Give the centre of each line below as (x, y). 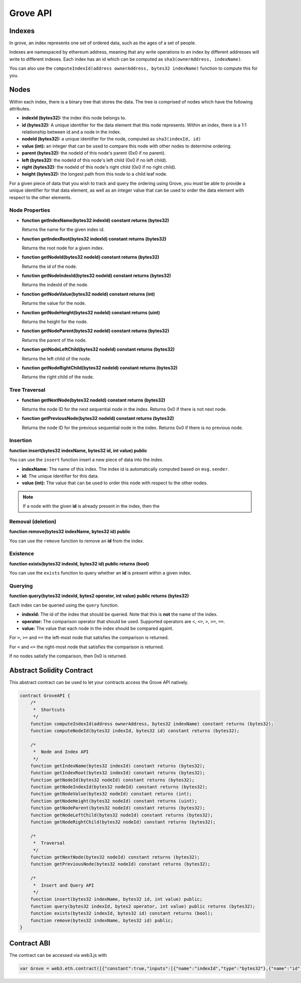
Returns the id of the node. (49, 266)
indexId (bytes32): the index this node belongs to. (74, 118)
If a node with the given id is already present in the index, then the (91, 506)
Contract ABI (30, 943)
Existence (22, 553)
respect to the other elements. (41, 197)
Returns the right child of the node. (58, 377)
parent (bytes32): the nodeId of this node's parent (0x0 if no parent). (94, 153)
